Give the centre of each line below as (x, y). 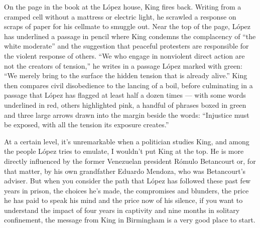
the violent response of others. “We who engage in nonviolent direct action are (124, 55)
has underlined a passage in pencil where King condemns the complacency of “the (130, 36)
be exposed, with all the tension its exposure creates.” (87, 125)
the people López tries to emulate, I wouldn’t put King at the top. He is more (124, 151)
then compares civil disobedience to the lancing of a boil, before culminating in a (128, 85)
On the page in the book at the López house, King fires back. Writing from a (123, 7)
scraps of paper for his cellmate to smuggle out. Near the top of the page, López (127, 26)
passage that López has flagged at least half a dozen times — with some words (125, 95)
